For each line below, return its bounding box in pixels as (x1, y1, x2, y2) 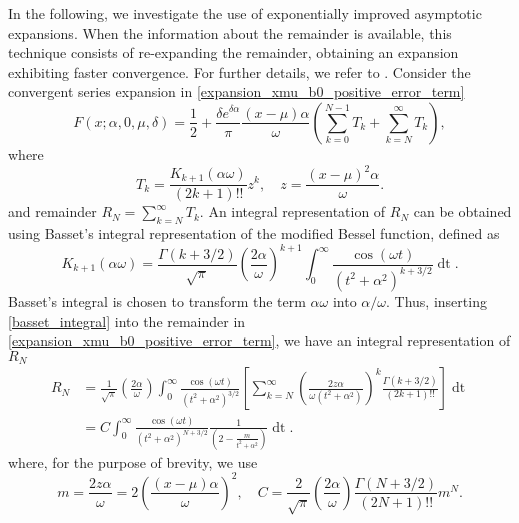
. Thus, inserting (385, 290, 487, 311)
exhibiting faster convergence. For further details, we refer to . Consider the (8, 61, 471, 82)
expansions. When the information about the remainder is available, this (8, 22, 452, 43)
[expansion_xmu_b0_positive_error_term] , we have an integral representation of (8, 330, 511, 351)
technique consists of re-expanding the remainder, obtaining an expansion (8, 42, 459, 63)
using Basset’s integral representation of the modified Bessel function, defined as (8, 222, 500, 243)
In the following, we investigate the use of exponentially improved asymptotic (8, 3, 482, 23)
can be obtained (413, 201, 512, 222)
